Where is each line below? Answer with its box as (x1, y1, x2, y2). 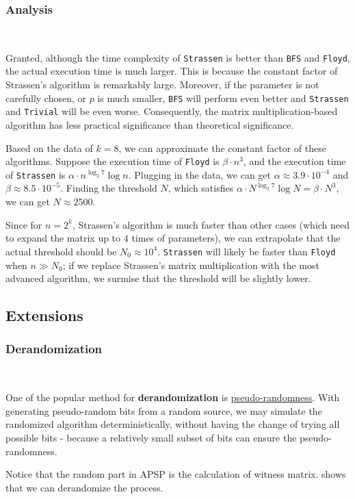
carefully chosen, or (5, 90, 86, 105)
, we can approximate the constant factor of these (118, 140, 326, 155)
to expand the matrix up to (5, 231, 121, 245)
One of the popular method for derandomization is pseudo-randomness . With (5, 390, 340, 405)
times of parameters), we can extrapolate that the (131, 231, 341, 245)
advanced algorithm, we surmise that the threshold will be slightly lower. (5, 271, 311, 285)
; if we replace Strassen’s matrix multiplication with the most (62, 257, 319, 272)
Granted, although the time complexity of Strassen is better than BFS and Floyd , (5, 50, 350, 64)
